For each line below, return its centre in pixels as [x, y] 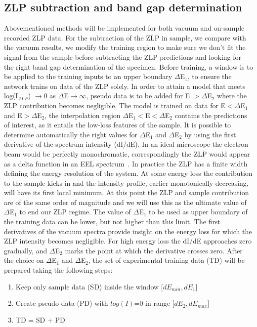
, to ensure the [210, 76]
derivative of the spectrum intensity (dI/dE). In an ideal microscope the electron [126, 144]
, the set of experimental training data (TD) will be [167, 260]
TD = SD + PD [40, 319]
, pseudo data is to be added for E [138, 96]
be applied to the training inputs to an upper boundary [88, 76]
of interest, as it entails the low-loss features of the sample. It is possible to [117, 125]
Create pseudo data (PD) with [62, 303]
